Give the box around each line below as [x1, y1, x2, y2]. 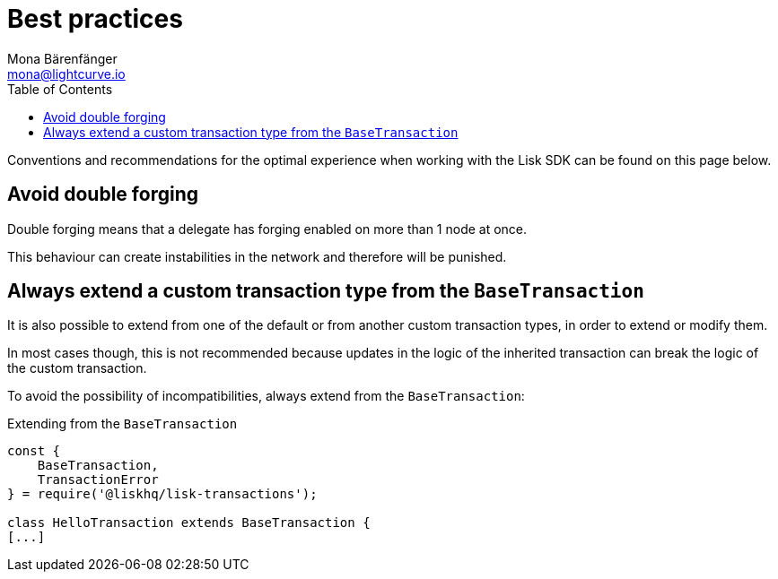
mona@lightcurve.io [7, 65, 126, 82]
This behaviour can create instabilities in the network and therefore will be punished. [7, 248, 507, 264]
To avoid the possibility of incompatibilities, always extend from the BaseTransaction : [7, 388, 525, 404]
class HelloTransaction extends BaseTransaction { [7, 515, 371, 531]
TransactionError [37, 472, 159, 488]
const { [7, 444, 61, 459]
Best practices [7, 4, 183, 34]
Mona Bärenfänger [7, 50, 118, 66]
